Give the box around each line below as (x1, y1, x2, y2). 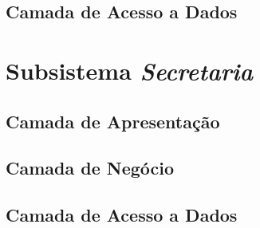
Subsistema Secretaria (6, 53, 254, 87)
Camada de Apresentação (6, 108, 220, 133)
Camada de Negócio (6, 155, 175, 180)
